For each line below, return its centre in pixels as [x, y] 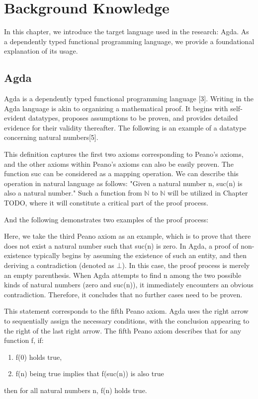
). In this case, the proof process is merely [186, 265]
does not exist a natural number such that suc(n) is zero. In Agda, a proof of [121, 245]
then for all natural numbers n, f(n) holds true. [76, 390]
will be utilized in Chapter [208, 193]
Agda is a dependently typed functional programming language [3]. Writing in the [129, 99]
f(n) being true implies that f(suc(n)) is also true [90, 373]
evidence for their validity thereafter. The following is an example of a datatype [125, 127]
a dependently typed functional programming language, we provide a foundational [129, 41]
